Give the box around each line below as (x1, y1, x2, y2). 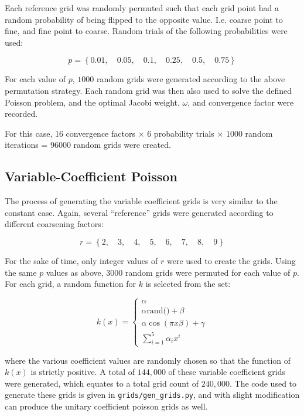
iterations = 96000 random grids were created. (5, 138, 171, 151)
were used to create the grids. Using (167, 254, 296, 266)
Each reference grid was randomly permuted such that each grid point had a (5, 2, 279, 13)
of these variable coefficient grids (168, 366, 285, 378)
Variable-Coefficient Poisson (5, 167, 177, 185)
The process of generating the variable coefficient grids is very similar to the (5, 195, 278, 207)
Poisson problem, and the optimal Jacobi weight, (5, 96, 180, 108)
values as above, (46, 266, 104, 278)
